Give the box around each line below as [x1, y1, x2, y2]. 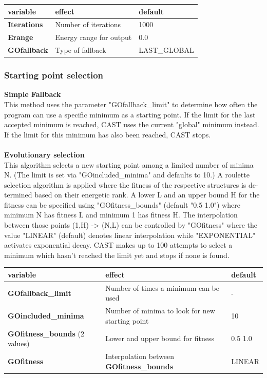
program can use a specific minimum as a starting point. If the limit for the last [4, 109, 256, 120]
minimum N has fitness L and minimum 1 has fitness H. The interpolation [4, 209, 238, 220]
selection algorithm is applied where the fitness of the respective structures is [4, 179, 246, 190]
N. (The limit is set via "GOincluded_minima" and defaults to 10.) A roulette [4, 169, 250, 180]
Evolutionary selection [4, 149, 85, 160]
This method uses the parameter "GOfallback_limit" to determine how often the [4, 98, 258, 109]
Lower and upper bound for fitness [105, 333, 214, 344]
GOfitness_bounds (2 [8, 328, 84, 339]
